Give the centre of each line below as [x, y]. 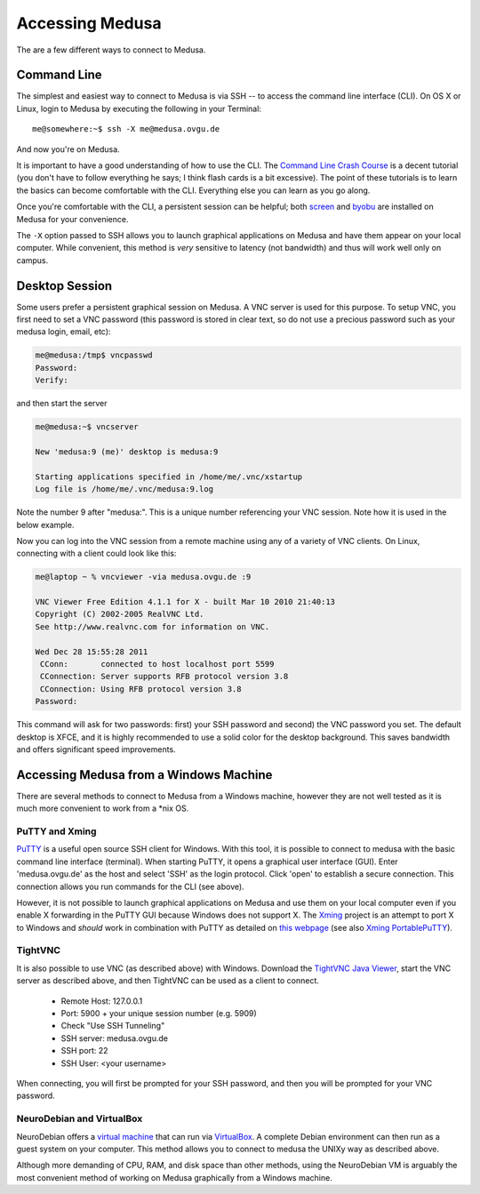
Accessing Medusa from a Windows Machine [144, 775]
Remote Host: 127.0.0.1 [102, 1001]
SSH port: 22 [84, 1051]
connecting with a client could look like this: [96, 553]
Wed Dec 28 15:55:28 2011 [92, 652]
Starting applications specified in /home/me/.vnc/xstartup [169, 477]
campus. [32, 260]
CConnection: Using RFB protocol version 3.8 [141, 689]
